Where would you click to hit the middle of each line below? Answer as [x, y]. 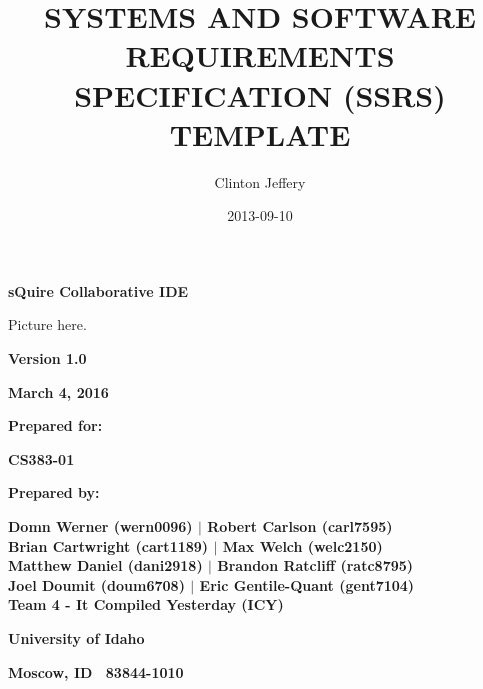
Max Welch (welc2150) [302, 545]
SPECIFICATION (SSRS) [260, 94]
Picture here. [47, 324]
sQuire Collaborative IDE [98, 290]
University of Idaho [76, 638]
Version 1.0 [47, 358]
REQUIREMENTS [260, 55]
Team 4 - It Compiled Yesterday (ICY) [146, 604]
